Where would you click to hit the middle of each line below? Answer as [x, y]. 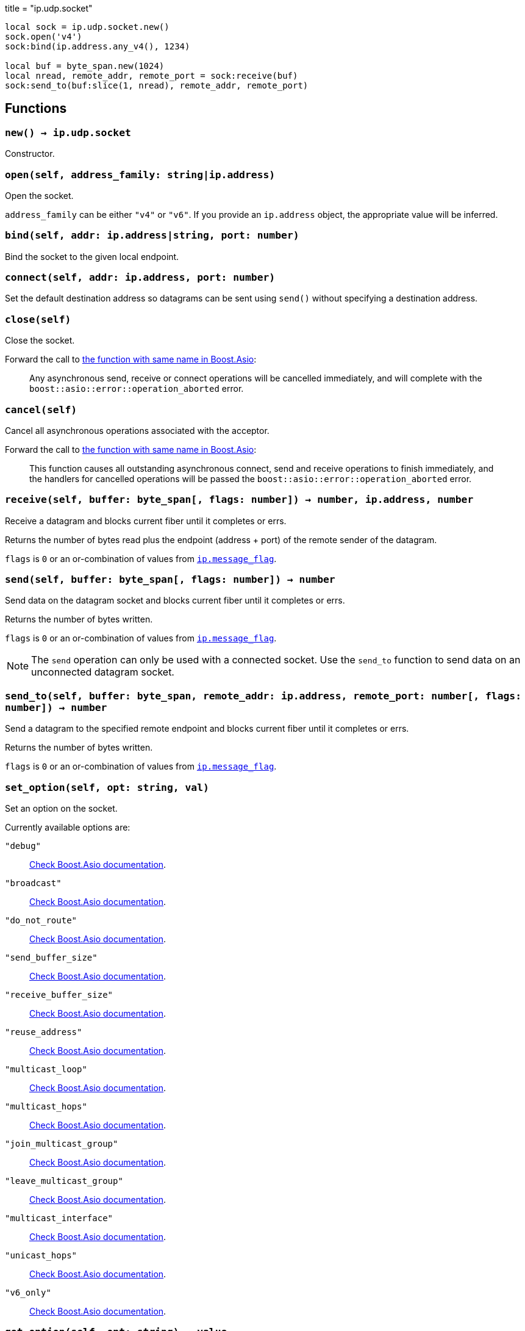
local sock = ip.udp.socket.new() [87, 27]
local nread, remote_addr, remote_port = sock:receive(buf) [152, 76]
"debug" [23, 846]
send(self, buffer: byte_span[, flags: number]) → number [170, 580]
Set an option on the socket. [61, 808]
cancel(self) [41, 409]
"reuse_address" [44, 1032]
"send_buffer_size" [51, 957]
